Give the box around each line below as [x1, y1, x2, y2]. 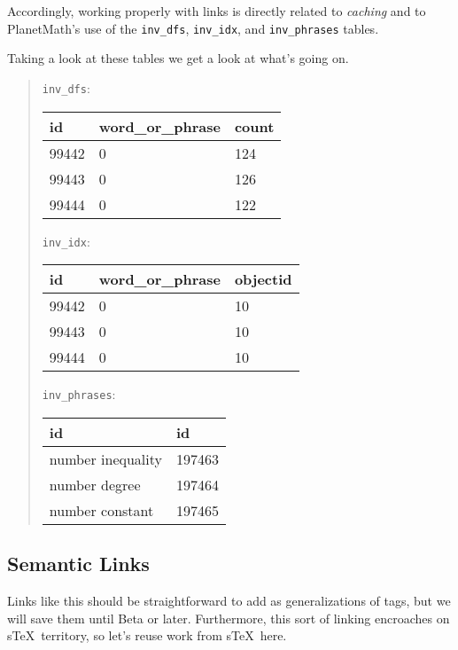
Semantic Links [7, 550, 150, 577]
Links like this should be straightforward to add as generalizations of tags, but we [7, 591, 451, 610]
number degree [49, 474, 141, 495]
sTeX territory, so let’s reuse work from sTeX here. [7, 626, 287, 645]
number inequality [49, 448, 162, 469]
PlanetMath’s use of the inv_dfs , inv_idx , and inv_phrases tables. [7, 19, 379, 37]
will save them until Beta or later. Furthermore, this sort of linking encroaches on [7, 608, 450, 627]
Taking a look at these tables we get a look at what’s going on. [7, 49, 349, 67]
